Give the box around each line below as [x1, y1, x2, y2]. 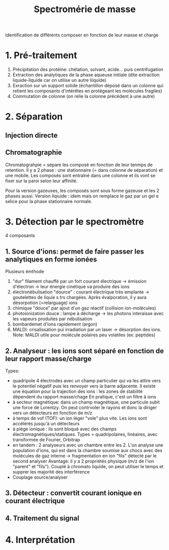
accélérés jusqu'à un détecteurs [12, 421, 80, 427]
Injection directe [5, 131, 58, 139]
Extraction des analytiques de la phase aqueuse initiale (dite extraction [12, 72, 160, 78]
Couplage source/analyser [12, 474, 68, 480]
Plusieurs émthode [5, 269, 44, 275]
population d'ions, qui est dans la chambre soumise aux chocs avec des [12, 447, 162, 454]
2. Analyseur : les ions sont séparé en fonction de [5, 346, 164, 355]
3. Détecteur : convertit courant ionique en [5, 489, 142, 497]
